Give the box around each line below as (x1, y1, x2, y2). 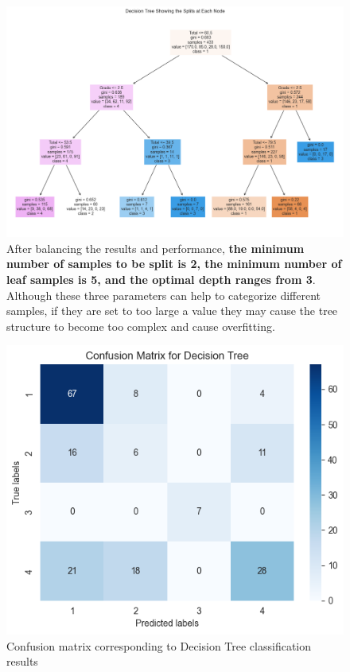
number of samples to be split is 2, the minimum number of (6, 255, 342, 272)
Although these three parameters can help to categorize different (6, 286, 321, 303)
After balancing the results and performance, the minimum (6, 239, 305, 256)
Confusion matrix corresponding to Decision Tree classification (6, 637, 312, 654)
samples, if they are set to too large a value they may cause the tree (6, 302, 338, 319)
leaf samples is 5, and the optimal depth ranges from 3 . (6, 271, 316, 288)
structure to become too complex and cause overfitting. (6, 317, 275, 334)
